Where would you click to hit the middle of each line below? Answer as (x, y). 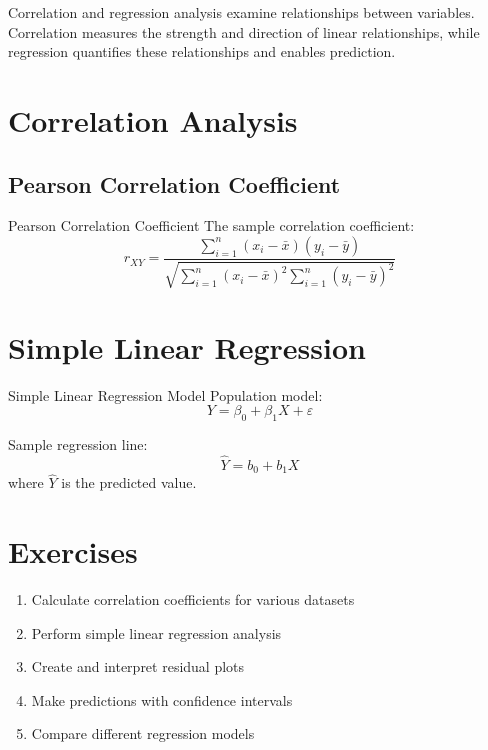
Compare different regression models (143, 733)
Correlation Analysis (153, 119)
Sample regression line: (78, 443)
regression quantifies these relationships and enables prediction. (202, 51)
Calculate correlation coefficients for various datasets (193, 599)
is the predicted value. (129, 482)
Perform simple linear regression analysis (156, 632)
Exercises (73, 551)
